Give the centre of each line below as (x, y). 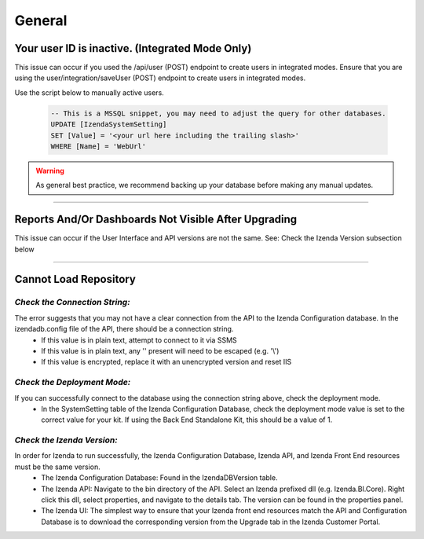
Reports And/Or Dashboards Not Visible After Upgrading (156, 220)
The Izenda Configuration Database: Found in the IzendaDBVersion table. (159, 478)
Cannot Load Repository (75, 279)
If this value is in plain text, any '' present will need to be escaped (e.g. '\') (160, 351)
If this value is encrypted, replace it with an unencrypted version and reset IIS (166, 362)
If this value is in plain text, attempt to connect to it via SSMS (139, 340)
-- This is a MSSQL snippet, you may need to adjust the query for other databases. (218, 113)
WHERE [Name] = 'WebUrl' (99, 147)
